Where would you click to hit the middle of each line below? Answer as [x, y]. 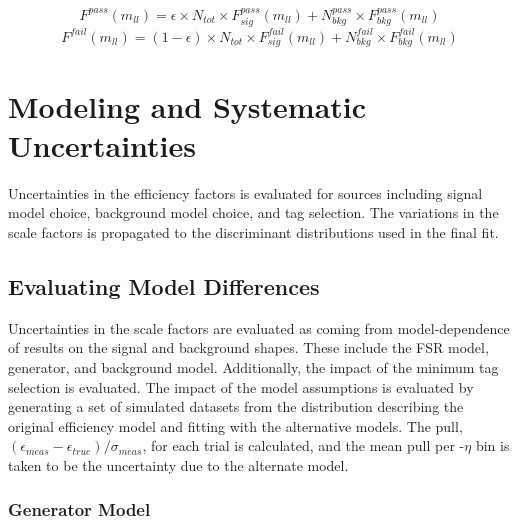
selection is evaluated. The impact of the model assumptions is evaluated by [241, 386]
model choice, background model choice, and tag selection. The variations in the [253, 212]
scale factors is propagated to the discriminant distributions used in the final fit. [253, 231]
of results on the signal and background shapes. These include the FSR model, [248, 347]
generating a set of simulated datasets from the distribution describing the [236, 406]
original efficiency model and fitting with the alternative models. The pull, [235, 425]
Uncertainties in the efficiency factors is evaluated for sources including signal [245, 192]
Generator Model [79, 509]
